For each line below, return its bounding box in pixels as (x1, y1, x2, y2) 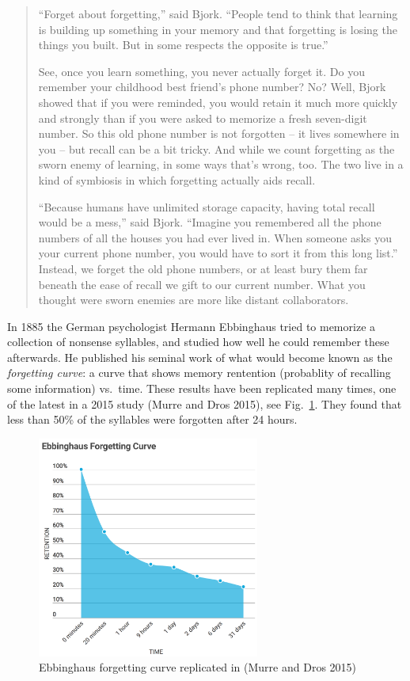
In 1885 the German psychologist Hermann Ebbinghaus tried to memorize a (7, 318, 376, 334)
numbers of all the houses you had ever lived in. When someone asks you (38, 229, 392, 245)
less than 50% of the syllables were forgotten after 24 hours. (7, 411, 298, 428)
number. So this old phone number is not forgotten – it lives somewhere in (38, 125, 400, 142)
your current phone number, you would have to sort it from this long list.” (38, 245, 398, 261)
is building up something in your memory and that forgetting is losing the (38, 21, 397, 37)
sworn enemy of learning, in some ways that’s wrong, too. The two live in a (38, 156, 404, 173)
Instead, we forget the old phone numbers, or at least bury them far (38, 260, 368, 276)
